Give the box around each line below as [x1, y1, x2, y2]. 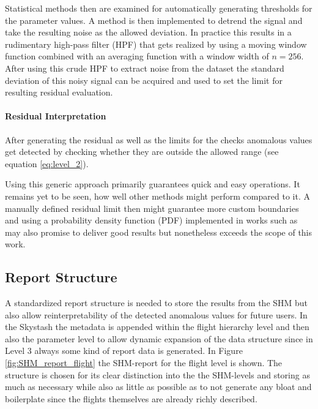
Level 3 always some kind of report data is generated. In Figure [5, 344, 243, 357]
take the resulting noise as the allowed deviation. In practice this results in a [5, 26, 292, 39]
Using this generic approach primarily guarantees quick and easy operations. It [5, 178, 300, 190]
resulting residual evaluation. [5, 86, 113, 99]
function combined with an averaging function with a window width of [5, 50, 269, 62]
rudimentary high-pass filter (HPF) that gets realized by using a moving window [5, 37, 307, 50]
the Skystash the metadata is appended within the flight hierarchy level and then [5, 320, 309, 333]
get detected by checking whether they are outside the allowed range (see [5, 145, 279, 158]
